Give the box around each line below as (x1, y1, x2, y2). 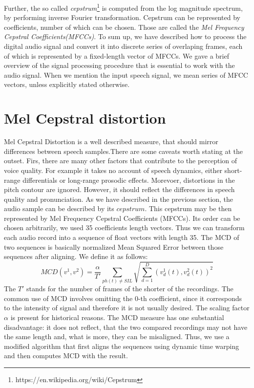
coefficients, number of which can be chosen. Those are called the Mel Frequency (4, 22, 244, 32)
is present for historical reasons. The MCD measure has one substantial (10, 312, 224, 322)
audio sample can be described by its (4, 203, 114, 214)
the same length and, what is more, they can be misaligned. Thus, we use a (4, 331, 230, 342)
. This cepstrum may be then (145, 203, 232, 214)
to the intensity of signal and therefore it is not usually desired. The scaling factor (4, 302, 250, 313)
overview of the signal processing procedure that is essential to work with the (4, 60, 235, 70)
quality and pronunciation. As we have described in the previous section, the (4, 194, 233, 204)
